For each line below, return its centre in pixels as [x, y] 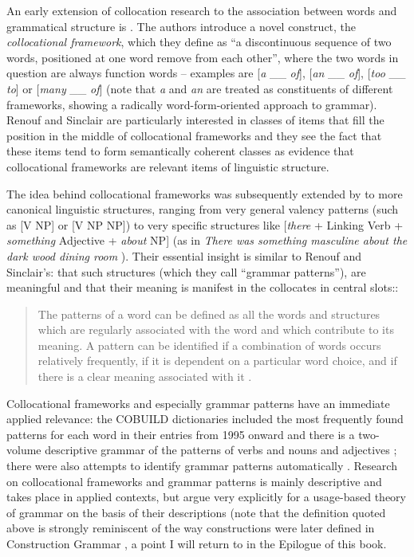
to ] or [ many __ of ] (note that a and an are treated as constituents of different [200, 88]
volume [24, 450]
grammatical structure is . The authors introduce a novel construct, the [181, 26]
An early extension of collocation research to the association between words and [202, 10]
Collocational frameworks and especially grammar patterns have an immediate [198, 403]
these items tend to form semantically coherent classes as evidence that [180, 151]
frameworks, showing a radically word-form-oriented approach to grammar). [192, 104]
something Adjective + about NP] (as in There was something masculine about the [207, 240]
